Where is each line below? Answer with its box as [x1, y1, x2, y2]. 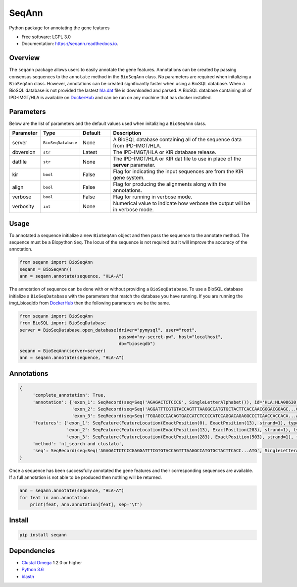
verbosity [12, 203, 35, 210]
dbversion [12, 149, 36, 156]
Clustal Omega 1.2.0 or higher [21, 559, 82, 565]
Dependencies [9, 546, 55, 555]
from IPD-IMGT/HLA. [113, 142, 162, 149]
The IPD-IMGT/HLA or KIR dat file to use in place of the [113, 155, 242, 162]
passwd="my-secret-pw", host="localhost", [118, 334, 224, 340]
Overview [9, 54, 40, 62]
